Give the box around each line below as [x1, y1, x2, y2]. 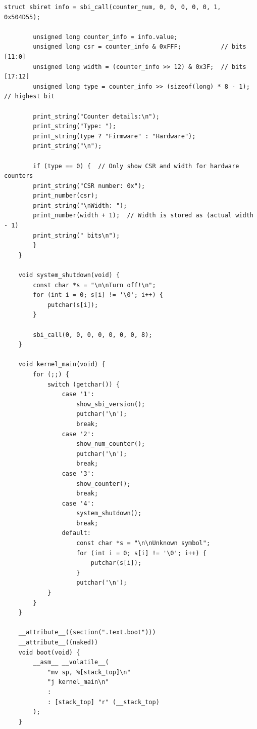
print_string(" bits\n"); [33, 232, 120, 239]
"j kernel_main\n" [47, 678, 109, 686]
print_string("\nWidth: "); [33, 202, 127, 209]
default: [62, 529, 91, 537]
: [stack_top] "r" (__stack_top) [47, 698, 160, 706]
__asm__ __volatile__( [33, 659, 109, 666]
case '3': [62, 470, 94, 477]
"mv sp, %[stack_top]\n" [47, 668, 131, 676]
